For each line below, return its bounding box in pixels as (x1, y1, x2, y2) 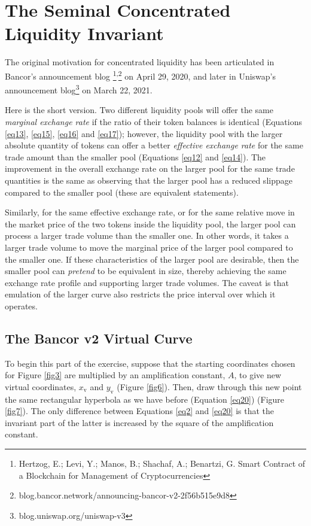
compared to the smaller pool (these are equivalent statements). (5, 186, 239, 198)
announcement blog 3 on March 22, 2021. (5, 82, 153, 96)
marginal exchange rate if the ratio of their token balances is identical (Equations (5, 115, 303, 127)
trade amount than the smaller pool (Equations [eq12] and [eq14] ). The (5, 150, 266, 163)
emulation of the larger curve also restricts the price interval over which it (5, 288, 276, 300)
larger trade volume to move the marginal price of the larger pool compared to (5, 241, 293, 253)
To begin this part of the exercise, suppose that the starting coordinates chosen (5, 357, 295, 369)
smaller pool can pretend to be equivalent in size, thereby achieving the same (5, 264, 286, 277)
